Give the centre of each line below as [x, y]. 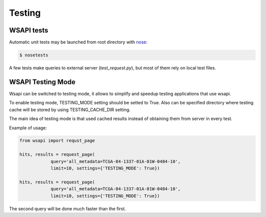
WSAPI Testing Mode [42, 82]
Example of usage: [28, 127]
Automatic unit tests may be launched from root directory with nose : [78, 42]
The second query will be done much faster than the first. [67, 209]
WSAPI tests [29, 30]
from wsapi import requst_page [57, 141]
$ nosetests [34, 55]
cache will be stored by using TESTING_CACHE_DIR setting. [70, 109]
